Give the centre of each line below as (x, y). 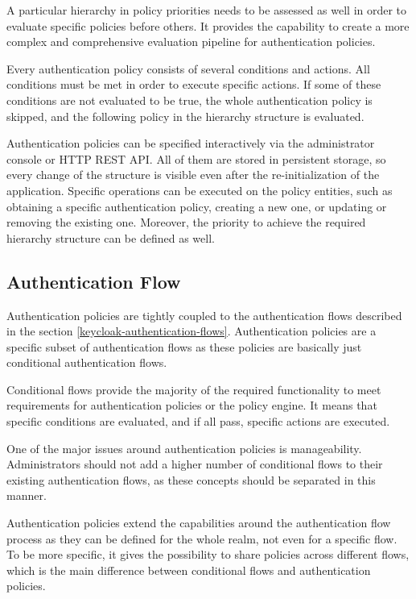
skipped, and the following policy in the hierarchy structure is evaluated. (185, 116)
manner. (27, 495)
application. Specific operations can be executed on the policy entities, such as (200, 190)
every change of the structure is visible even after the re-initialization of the (193, 175)
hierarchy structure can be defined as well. (111, 237)
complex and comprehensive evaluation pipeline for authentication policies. (191, 42)
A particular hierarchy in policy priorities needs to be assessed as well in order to (207, 10)
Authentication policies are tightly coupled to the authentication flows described (204, 315)
